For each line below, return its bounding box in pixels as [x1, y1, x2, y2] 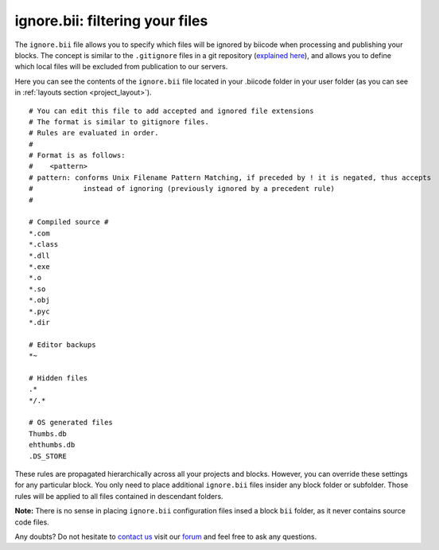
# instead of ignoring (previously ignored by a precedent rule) [29, 184, 336, 193]
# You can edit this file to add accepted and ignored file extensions [29, 106, 314, 115]
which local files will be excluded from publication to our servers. [14, 62, 228, 72]
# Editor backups [29, 340, 96, 349]
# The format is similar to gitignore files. [29, 117, 210, 127]
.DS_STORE [29, 451, 67, 461]
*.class [29, 240, 59, 249]
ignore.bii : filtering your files [14, 12, 208, 29]
